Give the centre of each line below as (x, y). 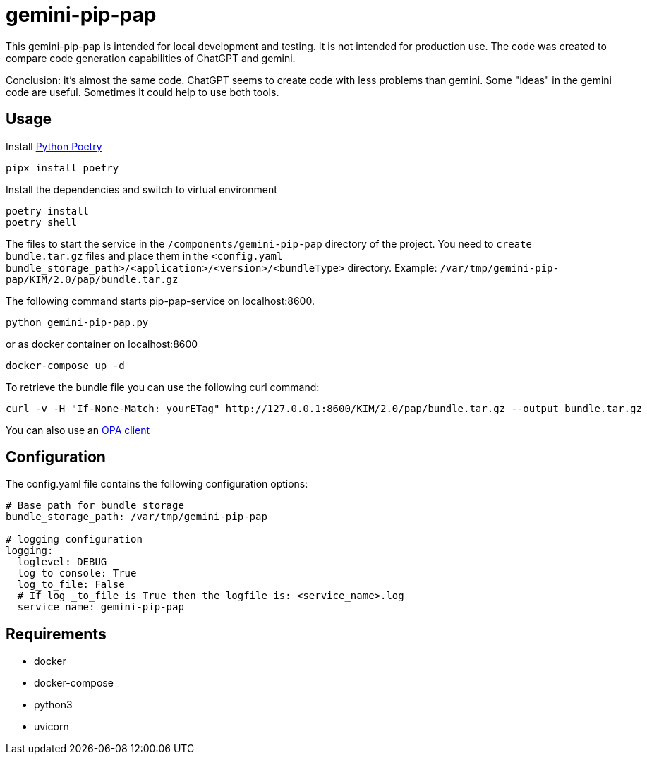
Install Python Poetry (54, 146)
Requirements (56, 634)
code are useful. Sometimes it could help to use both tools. (143, 92)
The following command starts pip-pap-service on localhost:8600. (160, 301)
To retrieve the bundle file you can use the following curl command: (163, 387)
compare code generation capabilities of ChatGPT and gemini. (151, 58)
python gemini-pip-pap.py (77, 322)
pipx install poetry (62, 168)
